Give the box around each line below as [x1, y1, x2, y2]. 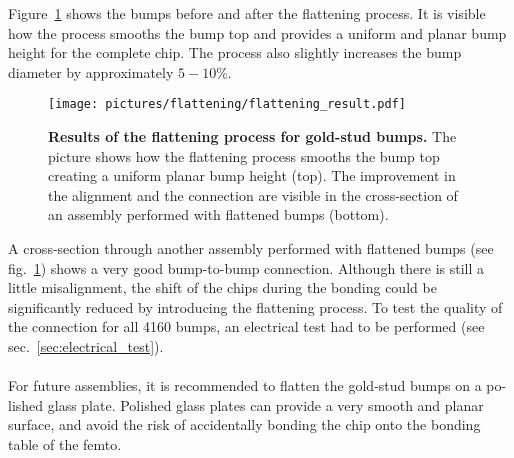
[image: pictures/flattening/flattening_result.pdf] [48, 97, 406, 112]
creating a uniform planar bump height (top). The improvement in [48, 165, 456, 186]
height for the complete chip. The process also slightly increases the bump [8, 42, 462, 63]
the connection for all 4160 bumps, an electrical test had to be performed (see [8, 316, 485, 337]
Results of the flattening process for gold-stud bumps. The [48, 126, 457, 147]
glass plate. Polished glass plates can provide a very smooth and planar [47, 394, 484, 415]
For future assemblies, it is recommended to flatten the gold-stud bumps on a [8, 375, 482, 396]
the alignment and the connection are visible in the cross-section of [48, 184, 458, 205]
